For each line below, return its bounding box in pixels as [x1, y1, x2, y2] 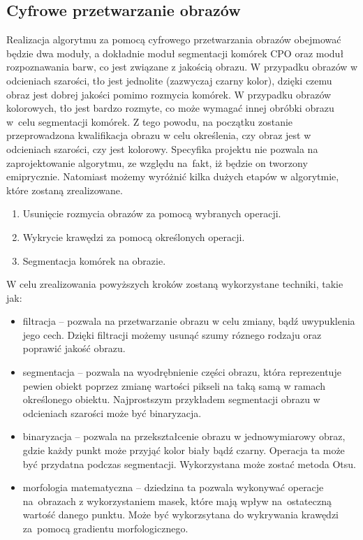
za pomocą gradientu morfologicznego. [22, 521, 188, 536]
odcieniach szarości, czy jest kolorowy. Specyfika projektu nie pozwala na [6, 141, 318, 156]
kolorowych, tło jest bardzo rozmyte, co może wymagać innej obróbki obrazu [6, 101, 334, 115]
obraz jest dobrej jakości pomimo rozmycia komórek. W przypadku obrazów [6, 87, 332, 101]
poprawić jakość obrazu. [22, 341, 126, 356]
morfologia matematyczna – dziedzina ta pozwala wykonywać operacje [22, 480, 324, 495]
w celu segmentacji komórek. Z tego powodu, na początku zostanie [6, 114, 293, 129]
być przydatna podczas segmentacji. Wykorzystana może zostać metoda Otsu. [22, 456, 356, 471]
